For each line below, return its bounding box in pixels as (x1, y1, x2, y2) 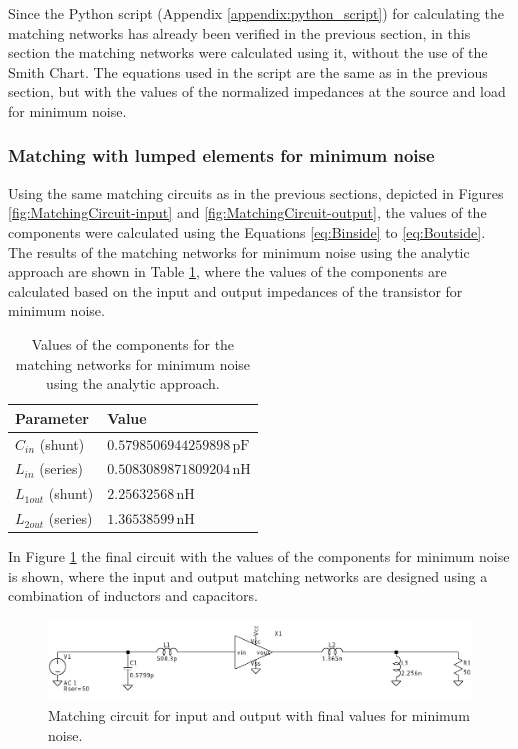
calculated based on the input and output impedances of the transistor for (8, 280, 463, 301)
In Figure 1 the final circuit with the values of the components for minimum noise (8, 546, 510, 567)
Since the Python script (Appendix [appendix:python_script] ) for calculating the (8, 3, 505, 23)
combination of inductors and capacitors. (8, 585, 258, 606)
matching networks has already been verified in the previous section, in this (8, 22, 471, 43)
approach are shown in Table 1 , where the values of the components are (8, 261, 447, 282)
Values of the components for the (31, 333, 235, 354)
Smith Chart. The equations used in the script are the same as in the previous (8, 61, 488, 82)
